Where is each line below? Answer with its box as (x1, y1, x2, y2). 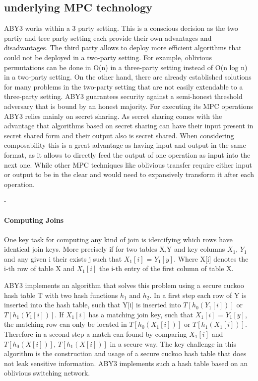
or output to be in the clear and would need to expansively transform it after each (4, 169, 254, 180)
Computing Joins (4, 215, 64, 225)
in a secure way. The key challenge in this (110, 338, 237, 349)
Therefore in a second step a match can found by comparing (4, 329, 187, 339)
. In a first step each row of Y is (149, 289, 247, 300)
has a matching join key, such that (88, 309, 193, 319)
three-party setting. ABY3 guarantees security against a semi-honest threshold (4, 91, 243, 101)
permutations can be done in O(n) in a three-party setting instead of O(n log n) (4, 62, 248, 72)
